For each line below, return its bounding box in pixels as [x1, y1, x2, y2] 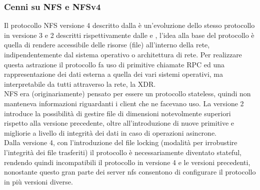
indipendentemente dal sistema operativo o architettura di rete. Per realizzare [4, 49, 242, 59]
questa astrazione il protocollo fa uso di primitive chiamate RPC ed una [4, 59, 224, 69]
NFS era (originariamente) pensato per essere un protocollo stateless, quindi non [4, 88, 251, 99]
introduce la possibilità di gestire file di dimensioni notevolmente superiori [4, 108, 231, 118]
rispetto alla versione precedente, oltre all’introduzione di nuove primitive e [4, 118, 234, 128]
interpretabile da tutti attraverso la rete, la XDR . [4, 78, 156, 89]
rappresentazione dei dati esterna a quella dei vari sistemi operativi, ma [4, 69, 223, 79]
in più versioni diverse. [4, 176, 73, 187]
